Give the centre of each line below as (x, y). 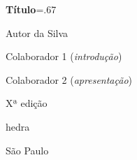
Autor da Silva (37, 32)
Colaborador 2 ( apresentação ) (69, 79)
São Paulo (27, 150)
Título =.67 (31, 9)
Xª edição (27, 103)
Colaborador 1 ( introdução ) (64, 56)
